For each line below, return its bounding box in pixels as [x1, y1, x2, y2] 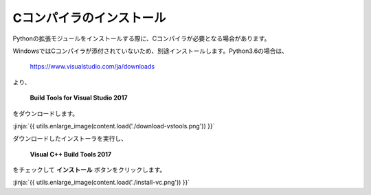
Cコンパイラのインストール [12, 10, 166, 25]
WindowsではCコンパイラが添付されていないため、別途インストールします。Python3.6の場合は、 [12, 47, 289, 55]
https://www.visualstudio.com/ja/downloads [30, 62, 155, 71]
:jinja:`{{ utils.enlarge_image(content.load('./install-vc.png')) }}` [12, 179, 190, 187]
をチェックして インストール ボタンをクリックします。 [12, 165, 166, 174]
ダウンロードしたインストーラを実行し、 [12, 135, 127, 143]
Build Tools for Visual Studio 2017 [30, 93, 128, 102]
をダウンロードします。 [12, 109, 79, 117]
